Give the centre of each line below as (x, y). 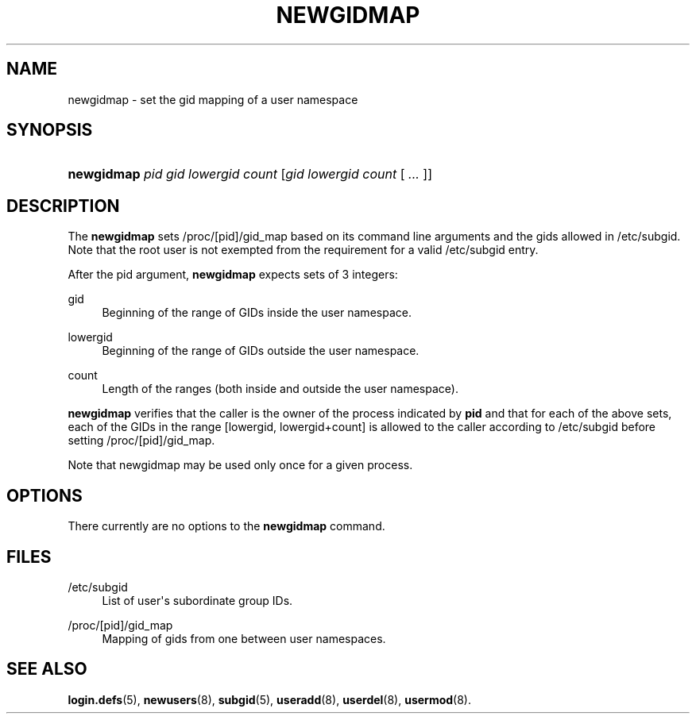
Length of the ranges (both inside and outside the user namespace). (280, 389)
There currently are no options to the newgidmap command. (226, 526)
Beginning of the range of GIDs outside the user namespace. (261, 351)
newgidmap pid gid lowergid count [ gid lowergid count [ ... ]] (250, 174)
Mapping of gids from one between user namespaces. (244, 638)
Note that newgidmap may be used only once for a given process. (240, 465)
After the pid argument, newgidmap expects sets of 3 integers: (233, 275)
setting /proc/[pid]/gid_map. (141, 441)
